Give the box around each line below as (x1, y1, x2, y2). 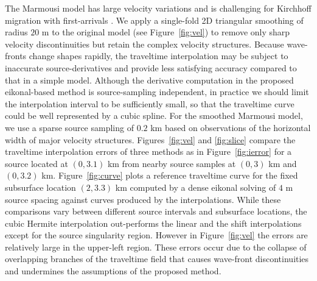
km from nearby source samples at (107, 157, 236, 169)
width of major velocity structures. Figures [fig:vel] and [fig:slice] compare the (5, 133, 296, 146)
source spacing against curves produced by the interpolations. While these (5, 193, 281, 205)
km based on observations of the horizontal (150, 121, 311, 133)
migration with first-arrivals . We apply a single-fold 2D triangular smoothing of (5, 13, 304, 26)
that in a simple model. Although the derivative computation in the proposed (5, 73, 294, 86)
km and (268, 157, 297, 169)
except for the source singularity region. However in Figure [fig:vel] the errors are (5, 229, 308, 241)
